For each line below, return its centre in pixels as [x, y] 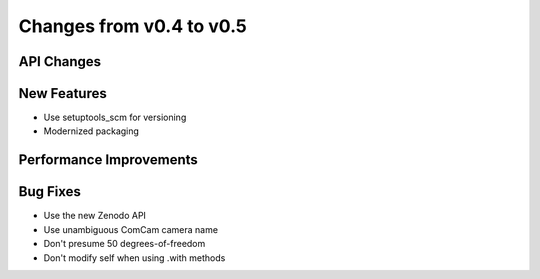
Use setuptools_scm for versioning [115, 117]
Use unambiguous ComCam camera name [131, 229]
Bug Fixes [50, 191]
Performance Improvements [108, 160]
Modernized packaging [91, 131]
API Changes [60, 61]
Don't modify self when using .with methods [134, 257]
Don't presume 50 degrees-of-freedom [124, 244]
